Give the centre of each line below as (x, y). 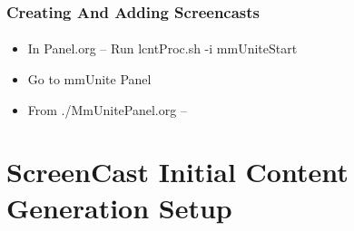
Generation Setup (119, 207)
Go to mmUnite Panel (89, 79)
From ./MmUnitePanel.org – (107, 109)
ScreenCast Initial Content (177, 172)
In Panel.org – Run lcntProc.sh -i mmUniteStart (162, 48)
